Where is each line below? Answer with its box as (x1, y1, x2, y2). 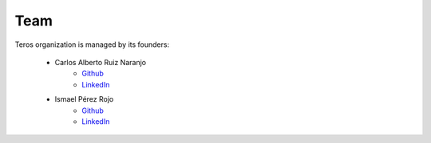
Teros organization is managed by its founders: (14, 40, 170, 49)
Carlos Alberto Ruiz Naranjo (54, 57, 147, 67)
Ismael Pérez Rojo (54, 95, 114, 104)
